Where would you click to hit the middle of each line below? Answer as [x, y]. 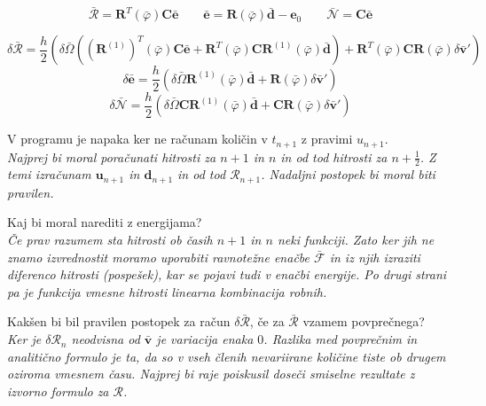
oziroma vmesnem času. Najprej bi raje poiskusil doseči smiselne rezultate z [211, 374]
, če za [267, 321]
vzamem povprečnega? [364, 321]
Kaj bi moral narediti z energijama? [105, 222]
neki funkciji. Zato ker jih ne [356, 240]
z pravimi [327, 139]
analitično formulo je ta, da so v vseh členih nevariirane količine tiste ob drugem [227, 356]
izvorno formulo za [58, 390]
